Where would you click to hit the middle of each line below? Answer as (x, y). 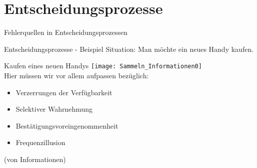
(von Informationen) (35, 159)
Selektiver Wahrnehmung (54, 109)
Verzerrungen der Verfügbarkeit (64, 92)
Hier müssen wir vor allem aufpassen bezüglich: (76, 75)
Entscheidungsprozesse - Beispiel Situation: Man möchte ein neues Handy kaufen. (129, 49)
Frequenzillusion (40, 142)
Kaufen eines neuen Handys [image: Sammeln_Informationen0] (103, 66)
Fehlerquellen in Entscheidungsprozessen (66, 32)
